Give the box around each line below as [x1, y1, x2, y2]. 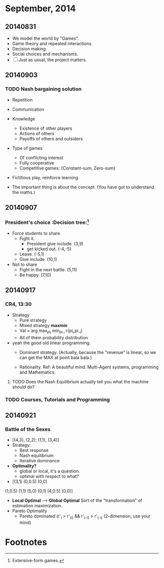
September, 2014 [5, 3, 76, 14]
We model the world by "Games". [12, 35, 79, 41]
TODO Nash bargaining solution [5, 86, 82, 93]
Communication [12, 106, 44, 112]
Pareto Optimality [12, 508, 47, 514]
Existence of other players [19, 125, 72, 131]
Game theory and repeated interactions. [12, 41, 93, 47]
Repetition [12, 96, 33, 103]
